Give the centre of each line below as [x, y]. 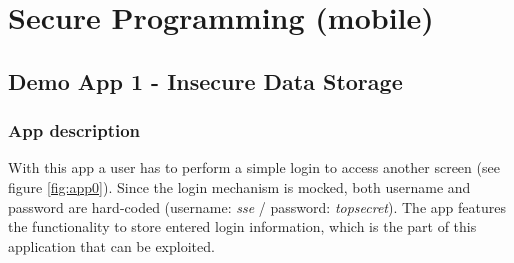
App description [74, 130]
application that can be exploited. [111, 245]
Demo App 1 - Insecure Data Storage [205, 80]
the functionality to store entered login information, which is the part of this [242, 226]
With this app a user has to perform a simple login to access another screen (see [254, 167]
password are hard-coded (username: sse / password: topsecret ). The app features [257, 206]
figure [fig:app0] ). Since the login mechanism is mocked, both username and [239, 186]
